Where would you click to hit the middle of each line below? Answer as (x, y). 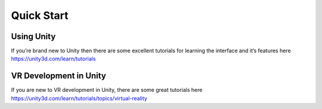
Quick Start (40, 15)
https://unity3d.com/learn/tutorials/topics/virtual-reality (79, 98)
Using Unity (33, 36)
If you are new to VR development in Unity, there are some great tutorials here (107, 90)
